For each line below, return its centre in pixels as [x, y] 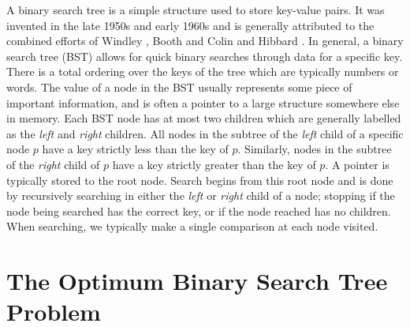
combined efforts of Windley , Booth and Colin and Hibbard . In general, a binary [205, 41]
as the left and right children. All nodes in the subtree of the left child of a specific [205, 133]
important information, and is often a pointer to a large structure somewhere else [203, 102]
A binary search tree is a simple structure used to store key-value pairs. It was [196, 9]
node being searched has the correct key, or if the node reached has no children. [199, 210]
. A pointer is [357, 164]
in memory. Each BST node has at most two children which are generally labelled [204, 118]
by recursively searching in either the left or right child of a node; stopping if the [201, 195]
